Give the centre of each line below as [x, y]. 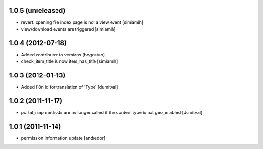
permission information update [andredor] [63, 138]
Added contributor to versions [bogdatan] [63, 55]
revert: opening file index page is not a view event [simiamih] [82, 22]
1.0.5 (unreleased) [37, 10]
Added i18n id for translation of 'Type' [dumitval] [70, 87]
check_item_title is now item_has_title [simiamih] [70, 61]
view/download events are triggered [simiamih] [68, 29]
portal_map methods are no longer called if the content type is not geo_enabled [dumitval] [112, 112]
